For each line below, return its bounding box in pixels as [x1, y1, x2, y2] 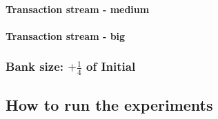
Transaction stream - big [6, 28, 126, 43]
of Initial [86, 58, 136, 75]
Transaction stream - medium [6, 1, 150, 16]
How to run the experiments [6, 94, 213, 116]
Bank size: [6, 58, 64, 75]
